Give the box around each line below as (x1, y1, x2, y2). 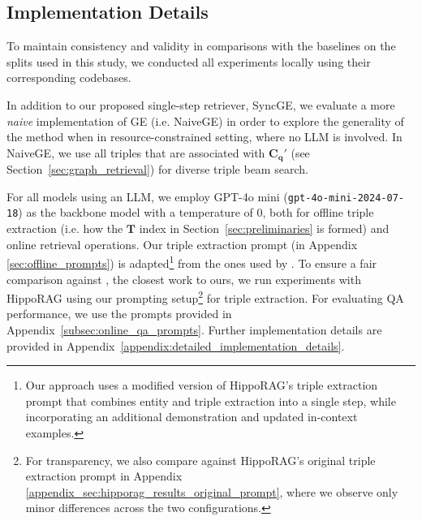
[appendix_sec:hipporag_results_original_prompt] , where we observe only (25, 483, 398, 500)
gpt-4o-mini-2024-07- (287, 192, 404, 204)
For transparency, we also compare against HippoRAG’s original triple (25, 451, 376, 468)
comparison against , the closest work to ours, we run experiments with (6, 270, 361, 287)
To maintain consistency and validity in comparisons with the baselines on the (6, 37, 396, 54)
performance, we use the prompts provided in (6, 305, 232, 322)
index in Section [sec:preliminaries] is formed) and (139, 220, 390, 237)
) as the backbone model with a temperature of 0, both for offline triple (18, 204, 374, 221)
